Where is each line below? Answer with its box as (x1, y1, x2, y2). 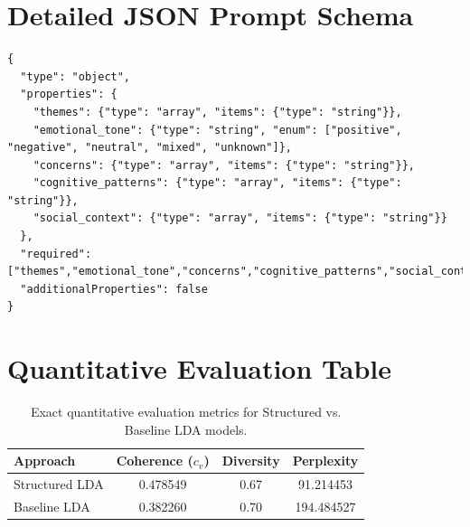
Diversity (221, 451, 280, 470)
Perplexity (292, 451, 359, 470)
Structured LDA (14, 475, 104, 494)
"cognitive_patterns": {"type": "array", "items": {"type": (33, 176, 402, 190)
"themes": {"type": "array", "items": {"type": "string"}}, (33, 105, 402, 118)
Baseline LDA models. (124, 419, 248, 438)
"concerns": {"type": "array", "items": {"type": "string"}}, (33, 158, 416, 172)
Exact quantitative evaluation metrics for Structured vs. (30, 402, 342, 421)
